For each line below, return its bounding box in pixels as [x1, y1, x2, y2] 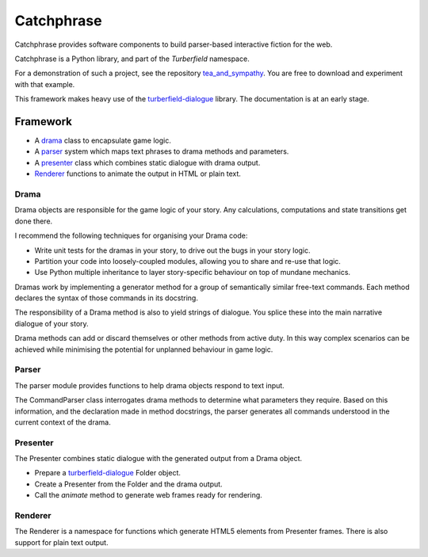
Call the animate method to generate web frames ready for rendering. [34, 490, 263, 500]
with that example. [14, 79, 75, 89]
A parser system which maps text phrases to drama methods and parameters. [34, 147, 289, 156]
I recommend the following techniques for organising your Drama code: [14, 231, 248, 241]
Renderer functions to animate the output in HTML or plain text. [34, 169, 242, 178]
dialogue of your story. [14, 319, 89, 328]
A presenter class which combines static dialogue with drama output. [34, 158, 261, 167]
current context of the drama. [14, 417, 111, 427]
